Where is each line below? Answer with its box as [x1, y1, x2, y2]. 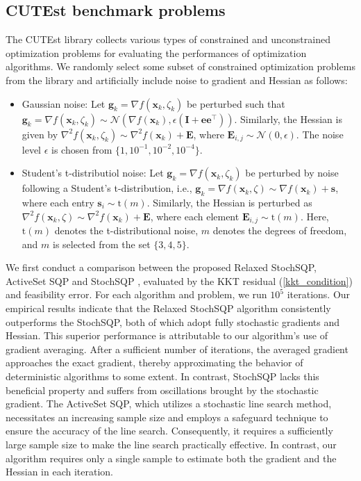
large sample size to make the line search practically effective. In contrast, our [6, 437, 337, 451]
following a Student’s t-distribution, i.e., [22, 181, 192, 195]
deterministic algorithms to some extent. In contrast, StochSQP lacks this [6, 368, 319, 383]
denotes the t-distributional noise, [54, 223, 199, 238]
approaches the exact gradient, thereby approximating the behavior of [6, 355, 303, 370]
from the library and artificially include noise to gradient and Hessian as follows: [6, 72, 348, 87]
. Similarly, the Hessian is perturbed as [146, 195, 312, 209]
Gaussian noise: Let [22, 96, 106, 111]
